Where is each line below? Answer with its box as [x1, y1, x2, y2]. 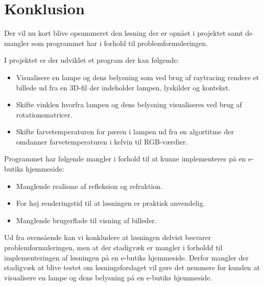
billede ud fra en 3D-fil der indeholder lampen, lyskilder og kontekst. [16, 82, 231, 92]
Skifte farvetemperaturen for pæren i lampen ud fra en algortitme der [16, 126, 234, 137]
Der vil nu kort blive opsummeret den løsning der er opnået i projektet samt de [4, 28, 253, 38]
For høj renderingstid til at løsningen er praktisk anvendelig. [16, 198, 205, 208]
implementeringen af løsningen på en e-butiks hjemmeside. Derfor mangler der [4, 252, 249, 263]
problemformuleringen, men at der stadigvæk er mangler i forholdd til [4, 242, 223, 253]
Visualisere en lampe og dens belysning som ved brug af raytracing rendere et [16, 71, 259, 82]
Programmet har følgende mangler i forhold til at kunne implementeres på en [4, 153, 246, 164]
